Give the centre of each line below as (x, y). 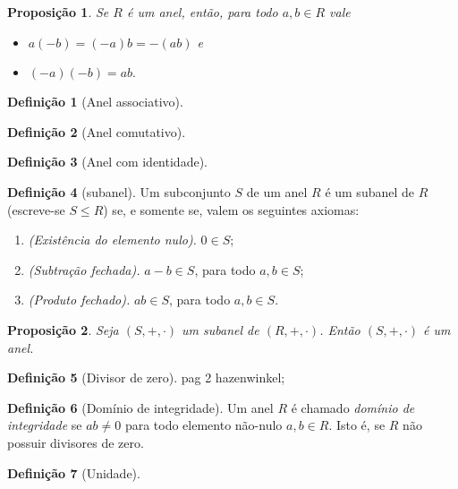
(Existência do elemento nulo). (112, 240)
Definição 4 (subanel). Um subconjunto (119, 191)
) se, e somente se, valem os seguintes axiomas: (231, 209)
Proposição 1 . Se (58, 12)
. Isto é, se (357, 425)
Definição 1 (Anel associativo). (95, 102)
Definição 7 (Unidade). (74, 472)
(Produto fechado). (79, 300)
